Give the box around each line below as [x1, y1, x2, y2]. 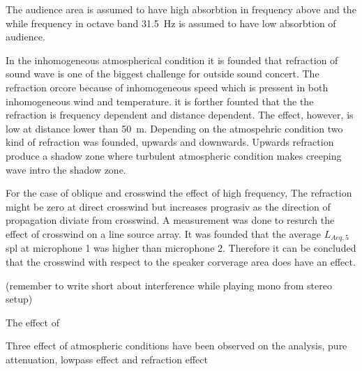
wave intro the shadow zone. [6, 162, 126, 176]
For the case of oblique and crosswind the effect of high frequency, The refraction [6, 185, 352, 200]
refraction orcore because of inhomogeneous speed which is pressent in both [6, 79, 329, 94]
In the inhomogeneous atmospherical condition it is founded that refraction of [6, 52, 338, 67]
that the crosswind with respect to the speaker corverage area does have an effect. [6, 254, 356, 268]
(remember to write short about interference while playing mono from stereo [6, 278, 332, 292]
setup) [6, 291, 33, 306]
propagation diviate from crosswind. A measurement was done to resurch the [6, 213, 335, 227]
